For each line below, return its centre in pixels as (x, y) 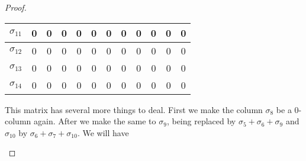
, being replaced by (201, 121)
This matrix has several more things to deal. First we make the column (134, 109)
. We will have (103, 132)
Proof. (16, 7)
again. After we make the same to (95, 121)
